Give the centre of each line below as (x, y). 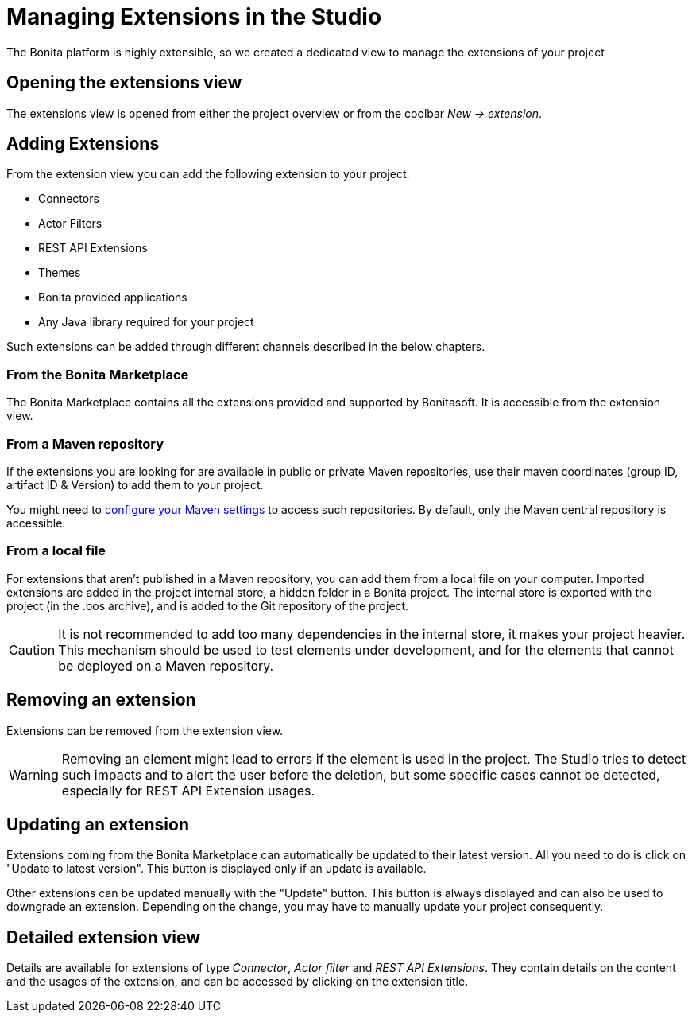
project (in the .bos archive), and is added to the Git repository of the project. (208, 605)
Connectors (69, 199)
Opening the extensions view (124, 83)
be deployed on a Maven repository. (166, 665)
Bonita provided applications (113, 298)
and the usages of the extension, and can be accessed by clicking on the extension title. (238, 982)
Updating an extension (98, 824)
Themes (60, 273)
